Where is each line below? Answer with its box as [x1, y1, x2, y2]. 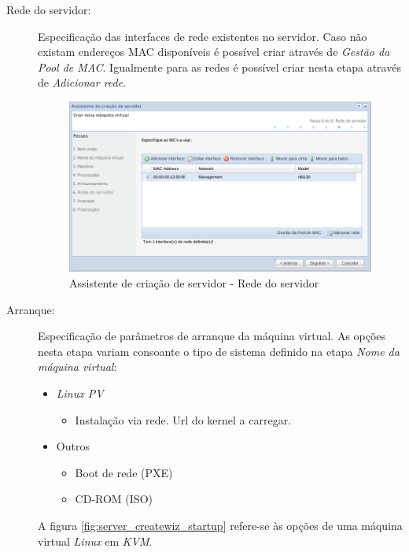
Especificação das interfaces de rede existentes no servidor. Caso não [38, 28, 367, 44]
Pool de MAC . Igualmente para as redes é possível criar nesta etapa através [38, 58, 401, 75]
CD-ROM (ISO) [75, 491, 153, 507]
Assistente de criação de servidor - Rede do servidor [69, 274, 319, 291]
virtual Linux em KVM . [38, 532, 153, 549]
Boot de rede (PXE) [75, 464, 173, 480]
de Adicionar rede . [38, 74, 127, 91]
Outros [56, 438, 90, 454]
